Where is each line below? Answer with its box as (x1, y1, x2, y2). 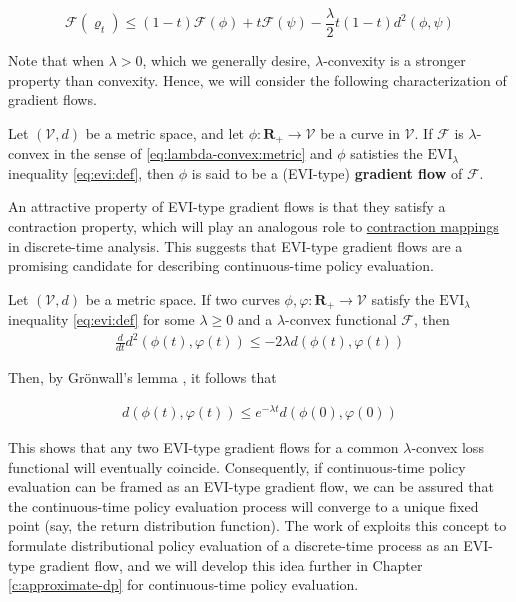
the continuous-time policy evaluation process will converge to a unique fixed (8, 495, 479, 516)
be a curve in (320, 122, 400, 143)
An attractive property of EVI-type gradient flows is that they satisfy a (8, 196, 446, 217)
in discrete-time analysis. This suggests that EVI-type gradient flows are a (8, 235, 463, 256)
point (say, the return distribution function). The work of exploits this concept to (8, 515, 507, 536)
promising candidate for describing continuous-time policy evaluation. (8, 255, 434, 276)
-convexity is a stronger (323, 50, 466, 71)
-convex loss (411, 436, 484, 457)
